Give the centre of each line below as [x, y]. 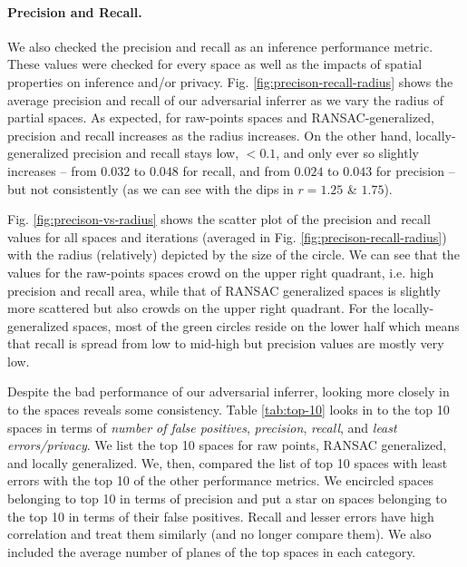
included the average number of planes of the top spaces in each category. [212, 551]
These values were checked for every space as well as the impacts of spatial [215, 64]
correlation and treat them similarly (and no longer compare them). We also [219, 534]
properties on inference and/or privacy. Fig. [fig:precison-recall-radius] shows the [230, 81]
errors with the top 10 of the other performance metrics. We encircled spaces [220, 480]
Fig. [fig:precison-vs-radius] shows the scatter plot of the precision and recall [219, 219]
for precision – [415, 170]
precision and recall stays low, [156, 153]
